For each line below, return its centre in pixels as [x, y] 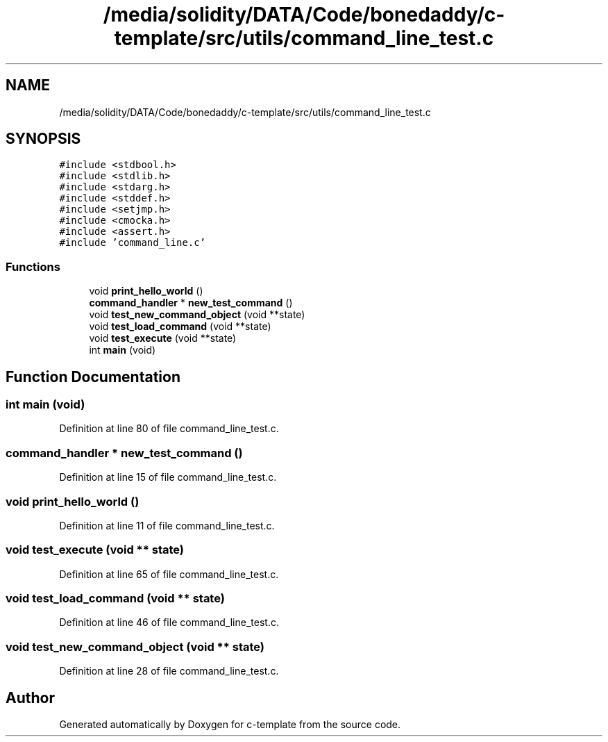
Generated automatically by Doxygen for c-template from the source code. [230, 724]
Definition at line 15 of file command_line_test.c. [168, 477]
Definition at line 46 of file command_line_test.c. [169, 623]
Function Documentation [93, 377]
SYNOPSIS [43, 139]
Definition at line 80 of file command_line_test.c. [169, 429]
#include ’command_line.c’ [133, 243]
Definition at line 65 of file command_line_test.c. [169, 574]
